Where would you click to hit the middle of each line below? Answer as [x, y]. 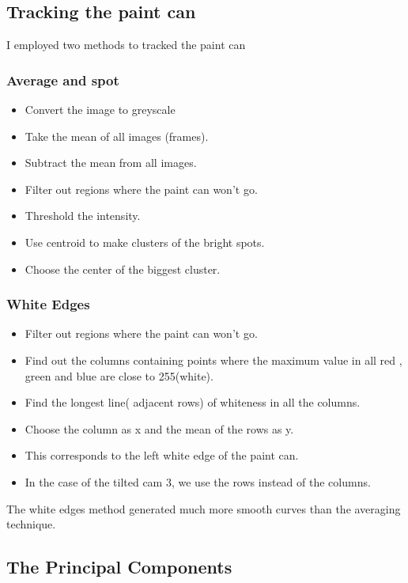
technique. [31, 524]
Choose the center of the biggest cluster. [123, 269]
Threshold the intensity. [83, 216]
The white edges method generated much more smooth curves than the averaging [204, 508]
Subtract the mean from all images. [111, 163]
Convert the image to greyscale [100, 110]
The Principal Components [119, 567]
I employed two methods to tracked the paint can [126, 45]
